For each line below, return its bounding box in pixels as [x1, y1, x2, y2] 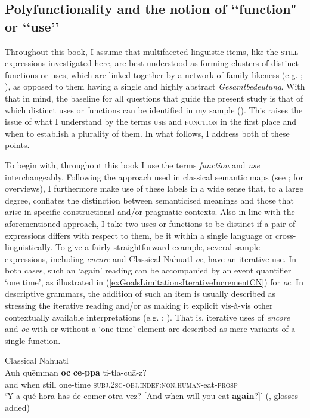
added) [5, 401, 30, 413]
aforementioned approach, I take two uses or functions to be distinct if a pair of [5, 217, 296, 229]
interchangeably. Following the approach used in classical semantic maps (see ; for [5, 170, 303, 183]
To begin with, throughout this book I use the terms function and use [5, 158, 260, 171]
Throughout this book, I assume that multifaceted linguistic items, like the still [5, 45, 299, 57]
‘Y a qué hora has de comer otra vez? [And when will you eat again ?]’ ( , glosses [5, 389, 299, 402]
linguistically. [5, 241, 53, 253]
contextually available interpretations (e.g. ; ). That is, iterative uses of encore [5, 311, 290, 323]
